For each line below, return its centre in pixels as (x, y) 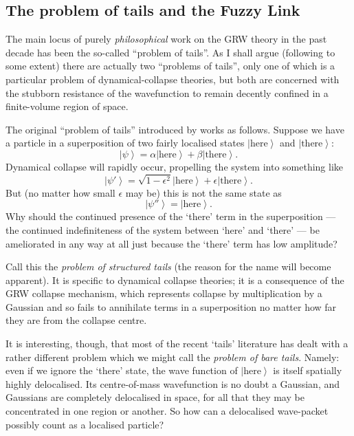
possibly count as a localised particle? (85, 424)
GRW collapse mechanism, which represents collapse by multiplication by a (164, 293)
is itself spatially (308, 370)
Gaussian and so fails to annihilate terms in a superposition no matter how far (171, 306)
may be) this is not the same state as (203, 192)
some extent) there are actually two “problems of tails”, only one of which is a (170, 66)
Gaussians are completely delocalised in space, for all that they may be (155, 397)
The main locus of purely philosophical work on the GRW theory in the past (166, 39)
